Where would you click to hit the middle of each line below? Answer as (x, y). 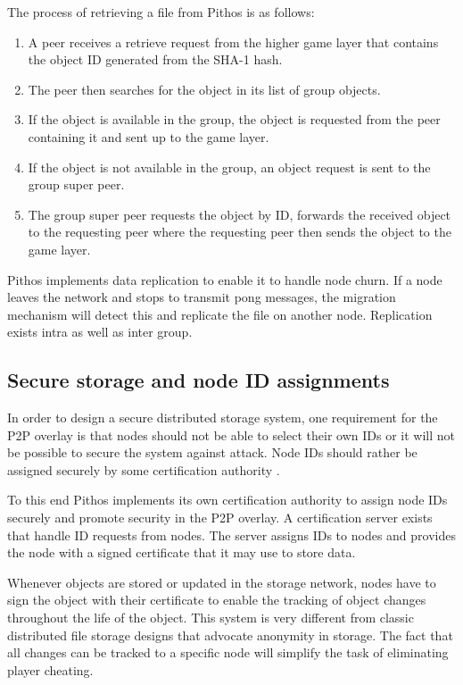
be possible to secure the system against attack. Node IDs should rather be (212, 452)
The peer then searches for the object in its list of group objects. (204, 89)
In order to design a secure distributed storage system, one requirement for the (223, 418)
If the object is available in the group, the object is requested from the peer (234, 119)
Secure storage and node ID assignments (198, 380)
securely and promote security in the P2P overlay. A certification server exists (220, 518)
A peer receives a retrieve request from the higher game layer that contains (233, 42)
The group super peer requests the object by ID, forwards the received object (240, 214)
